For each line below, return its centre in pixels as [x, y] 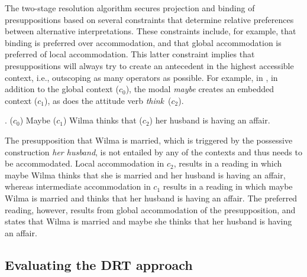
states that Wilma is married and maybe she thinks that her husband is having [148, 221]
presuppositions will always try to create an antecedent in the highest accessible [149, 65]
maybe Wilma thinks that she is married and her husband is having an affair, [145, 175]
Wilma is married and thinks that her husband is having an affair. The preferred [151, 198]
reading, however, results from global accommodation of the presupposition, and [150, 209]
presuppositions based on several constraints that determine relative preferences [149, 19]
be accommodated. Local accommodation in [85, 163]
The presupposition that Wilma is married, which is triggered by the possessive [149, 140]
